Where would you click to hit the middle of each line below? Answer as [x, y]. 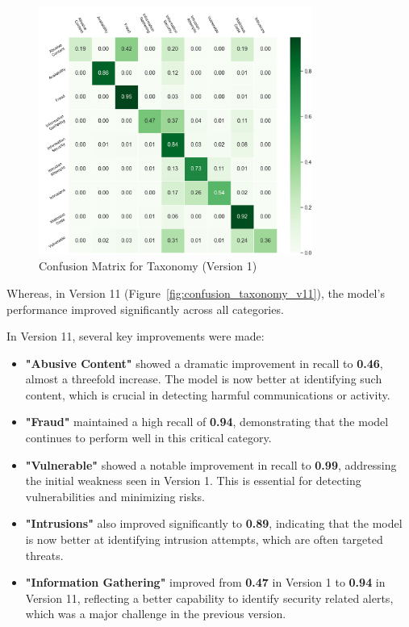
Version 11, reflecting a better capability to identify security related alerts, [209, 598]
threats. [44, 555]
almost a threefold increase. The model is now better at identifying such [204, 379]
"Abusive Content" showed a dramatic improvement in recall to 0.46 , [204, 363]
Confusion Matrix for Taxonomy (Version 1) [148, 266]
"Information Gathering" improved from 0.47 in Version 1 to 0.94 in [205, 582]
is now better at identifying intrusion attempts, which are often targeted [204, 539]
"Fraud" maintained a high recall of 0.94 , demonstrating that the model [207, 422]
